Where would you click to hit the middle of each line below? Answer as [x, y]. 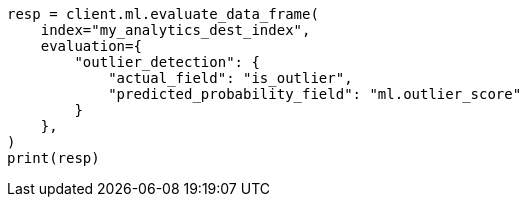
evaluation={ [91, 46]
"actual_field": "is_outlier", [230, 78]
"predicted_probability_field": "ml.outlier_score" [315, 94]
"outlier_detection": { [167, 62]
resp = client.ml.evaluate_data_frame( [163, 14]
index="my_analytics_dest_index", [175, 30]
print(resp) [53, 158]
